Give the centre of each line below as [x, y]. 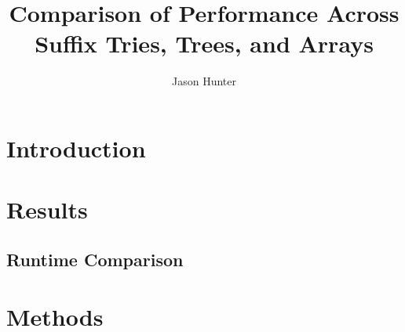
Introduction [76, 148]
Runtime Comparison [95, 259]
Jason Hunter [204, 81]
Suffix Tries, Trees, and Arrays [204, 43]
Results [47, 209]
